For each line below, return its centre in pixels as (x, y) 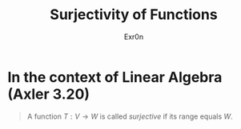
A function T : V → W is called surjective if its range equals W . (130, 116)
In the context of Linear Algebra (115, 77)
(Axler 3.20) (48, 94)
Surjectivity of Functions (134, 15)
